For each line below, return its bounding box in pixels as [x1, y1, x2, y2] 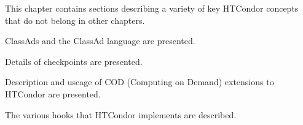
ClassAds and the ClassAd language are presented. [5, 34, 195, 47]
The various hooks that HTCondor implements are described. [5, 108, 237, 121]
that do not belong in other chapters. [5, 13, 145, 26]
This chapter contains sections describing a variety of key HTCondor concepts [5, 2, 299, 14]
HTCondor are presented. [5, 87, 101, 100]
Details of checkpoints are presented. [5, 55, 143, 67]
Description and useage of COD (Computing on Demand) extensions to [5, 75, 274, 88]
